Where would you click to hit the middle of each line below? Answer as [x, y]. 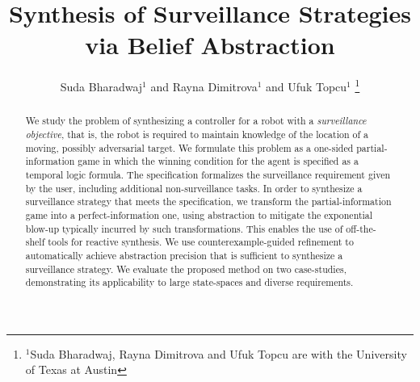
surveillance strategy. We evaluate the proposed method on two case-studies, [186, 269]
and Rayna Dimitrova [204, 86]
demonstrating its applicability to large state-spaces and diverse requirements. [189, 282]
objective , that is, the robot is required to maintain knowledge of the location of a [197, 134]
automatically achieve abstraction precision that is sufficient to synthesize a [184, 255]
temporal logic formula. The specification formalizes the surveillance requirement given [208, 174]
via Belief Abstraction [210, 45]
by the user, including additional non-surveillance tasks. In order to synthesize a [194, 188]
